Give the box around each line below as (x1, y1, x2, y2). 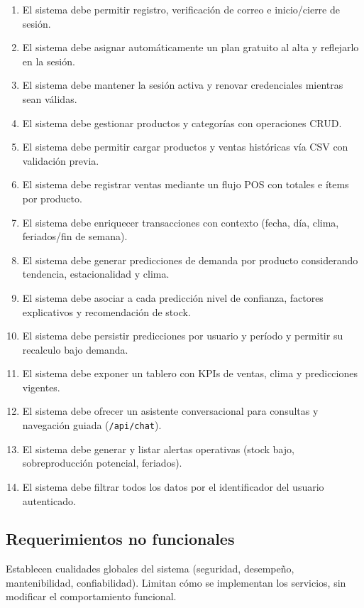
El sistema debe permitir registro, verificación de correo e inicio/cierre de (22, 2, 340, 16)
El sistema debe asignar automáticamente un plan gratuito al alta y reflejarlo (22, 40, 359, 55)
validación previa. (22, 153, 99, 168)
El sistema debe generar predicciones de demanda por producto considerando (22, 252, 358, 267)
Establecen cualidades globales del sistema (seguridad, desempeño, (6, 561, 294, 576)
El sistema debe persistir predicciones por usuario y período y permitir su (22, 328, 343, 343)
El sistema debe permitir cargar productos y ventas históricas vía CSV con (22, 139, 348, 154)
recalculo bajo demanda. (22, 342, 128, 357)
